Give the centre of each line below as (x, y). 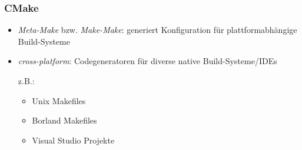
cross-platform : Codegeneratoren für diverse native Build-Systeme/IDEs (147, 61)
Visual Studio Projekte (73, 140)
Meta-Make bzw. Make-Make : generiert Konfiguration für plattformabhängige (157, 30)
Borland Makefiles (64, 120)
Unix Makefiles (59, 100)
